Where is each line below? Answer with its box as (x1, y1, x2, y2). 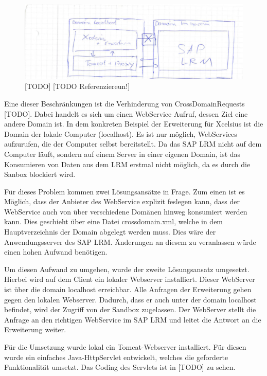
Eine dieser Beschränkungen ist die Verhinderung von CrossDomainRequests (4, 98, 245, 109)
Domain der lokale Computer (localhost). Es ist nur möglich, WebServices (4, 128, 237, 139)
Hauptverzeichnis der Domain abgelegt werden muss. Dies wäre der (4, 226, 216, 237)
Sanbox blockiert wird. (4, 169, 76, 180)
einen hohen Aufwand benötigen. (4, 246, 108, 257)
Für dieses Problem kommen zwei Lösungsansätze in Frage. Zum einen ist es (4, 186, 245, 196)
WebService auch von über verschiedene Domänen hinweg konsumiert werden (4, 206, 247, 217)
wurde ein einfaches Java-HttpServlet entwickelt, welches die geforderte (4, 351, 228, 362)
